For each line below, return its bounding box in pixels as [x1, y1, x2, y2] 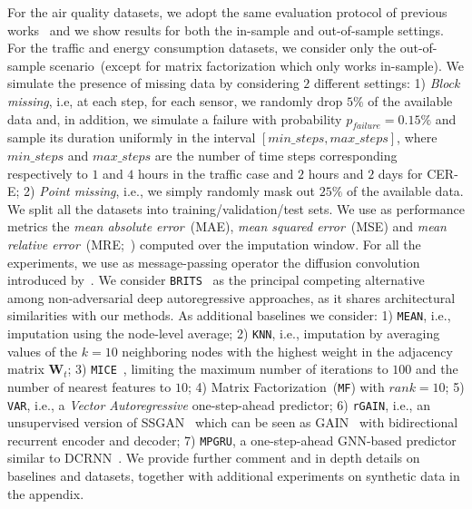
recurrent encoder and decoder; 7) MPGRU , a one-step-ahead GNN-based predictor [7, 430, 457, 449]
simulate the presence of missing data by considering [7, 73, 300, 93]
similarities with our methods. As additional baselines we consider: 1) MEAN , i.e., [7, 306, 451, 325]
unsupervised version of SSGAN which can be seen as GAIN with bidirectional [7, 413, 458, 432]
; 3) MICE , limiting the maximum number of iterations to [67, 359, 388, 378]
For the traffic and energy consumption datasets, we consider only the [7, 38, 397, 57]
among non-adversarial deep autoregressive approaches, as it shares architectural [7, 288, 456, 307]
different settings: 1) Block [313, 73, 460, 93]
